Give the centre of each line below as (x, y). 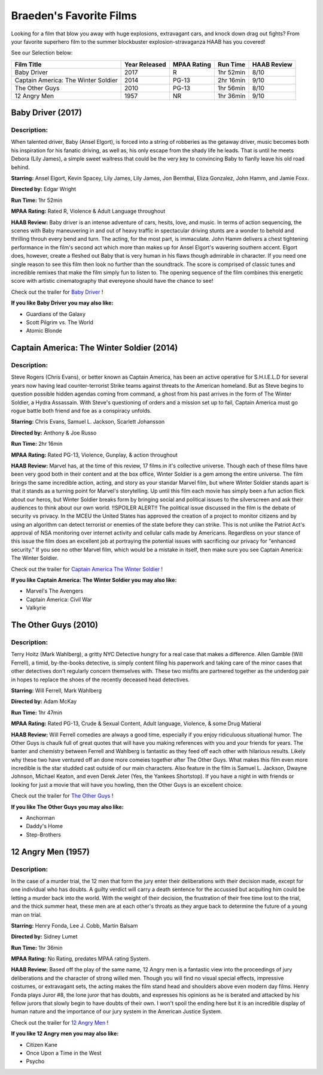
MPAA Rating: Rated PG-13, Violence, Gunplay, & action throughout (94, 455)
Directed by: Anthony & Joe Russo (54, 433)
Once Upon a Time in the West (64, 1053)
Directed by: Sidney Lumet (44, 937)
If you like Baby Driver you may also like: (62, 303)
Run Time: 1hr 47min (37, 712)
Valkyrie (36, 608)
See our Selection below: (42, 53)
